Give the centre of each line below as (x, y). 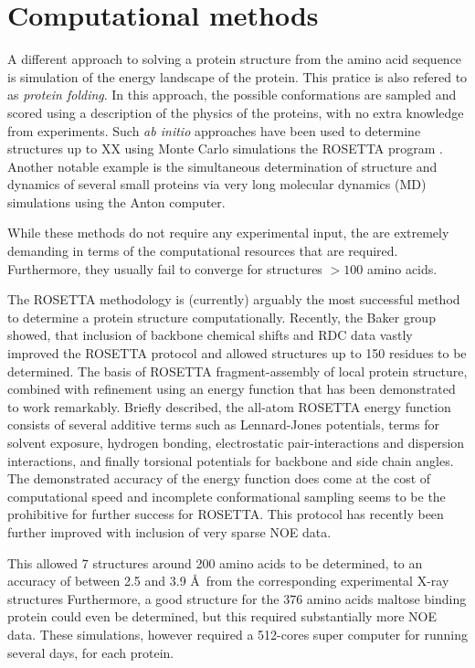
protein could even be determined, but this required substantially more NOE (222, 616)
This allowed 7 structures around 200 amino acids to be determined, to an (215, 562)
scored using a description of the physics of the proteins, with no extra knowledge (236, 112)
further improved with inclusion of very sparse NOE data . (169, 531)
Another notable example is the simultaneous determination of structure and (222, 166)
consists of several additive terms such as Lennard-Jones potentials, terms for (224, 424)
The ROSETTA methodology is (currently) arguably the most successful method (234, 299)
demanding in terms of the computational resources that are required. (203, 251)
